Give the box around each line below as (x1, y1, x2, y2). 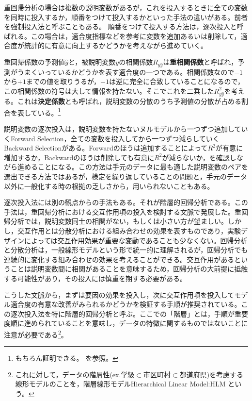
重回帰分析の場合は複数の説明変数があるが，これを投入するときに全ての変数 (4, 2, 248, 12)
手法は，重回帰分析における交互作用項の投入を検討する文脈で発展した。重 (4, 206, 241, 217)
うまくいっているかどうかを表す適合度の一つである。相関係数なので (17, 67, 235, 77)
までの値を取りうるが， (26, 76, 101, 86)
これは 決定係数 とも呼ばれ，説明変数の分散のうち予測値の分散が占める (17, 96, 241, 106)
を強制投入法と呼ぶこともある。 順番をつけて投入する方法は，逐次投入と (4, 21, 237, 32)
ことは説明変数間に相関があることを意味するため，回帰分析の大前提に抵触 (10, 264, 248, 274)
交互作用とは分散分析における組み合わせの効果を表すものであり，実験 (17, 225, 241, 235)
